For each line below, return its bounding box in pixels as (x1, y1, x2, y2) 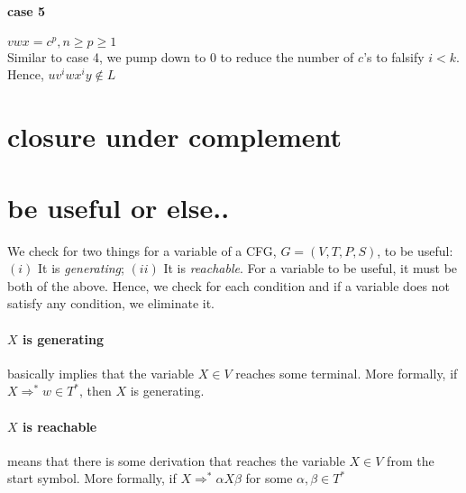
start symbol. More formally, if (7, 469, 177, 488)
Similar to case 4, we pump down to (7, 47, 206, 66)
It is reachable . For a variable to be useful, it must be (163, 259, 458, 278)
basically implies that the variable (7, 363, 195, 382)
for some (245, 469, 293, 488)
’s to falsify (363, 47, 425, 66)
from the (387, 451, 434, 470)
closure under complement (7, 118, 343, 155)
